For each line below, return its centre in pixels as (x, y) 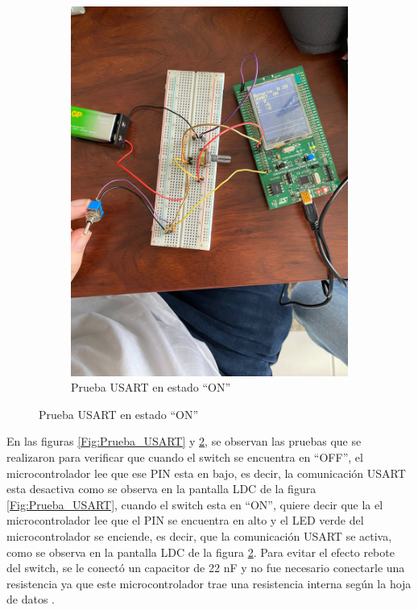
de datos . (31, 599)
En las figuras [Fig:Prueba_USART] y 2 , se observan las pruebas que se (184, 441)
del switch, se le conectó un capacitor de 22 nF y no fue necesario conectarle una (206, 568)
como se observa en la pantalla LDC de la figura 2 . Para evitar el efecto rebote (201, 552)
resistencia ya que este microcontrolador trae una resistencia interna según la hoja (209, 583)
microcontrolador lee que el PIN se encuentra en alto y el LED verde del (185, 520)
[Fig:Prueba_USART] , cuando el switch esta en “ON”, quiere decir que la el (195, 504)
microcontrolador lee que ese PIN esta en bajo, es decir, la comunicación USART (206, 473)
